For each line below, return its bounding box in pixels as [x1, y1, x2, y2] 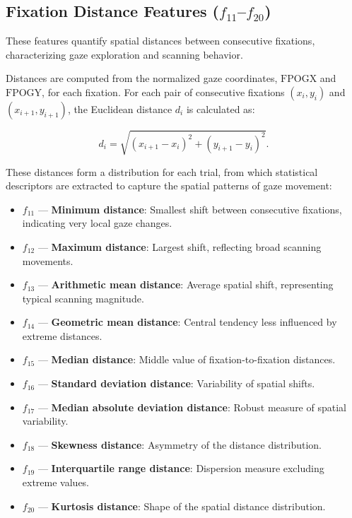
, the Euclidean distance [67, 101, 172, 116]
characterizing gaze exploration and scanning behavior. [6, 47, 243, 61]
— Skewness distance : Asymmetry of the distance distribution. [37, 437, 322, 452]
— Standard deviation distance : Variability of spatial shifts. [37, 376, 315, 391]
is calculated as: [186, 101, 255, 116]
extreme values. [22, 475, 90, 490]
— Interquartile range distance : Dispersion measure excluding [37, 461, 324, 476]
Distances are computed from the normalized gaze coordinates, [6, 71, 278, 86]
